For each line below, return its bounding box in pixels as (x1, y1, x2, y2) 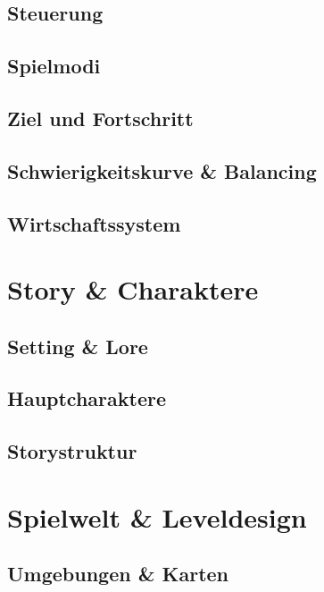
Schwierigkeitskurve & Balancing (7, 156, 317, 184)
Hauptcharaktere (7, 385, 166, 412)
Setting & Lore (7, 332, 148, 359)
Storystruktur (7, 437, 137, 465)
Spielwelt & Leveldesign (7, 498, 307, 535)
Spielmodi (7, 52, 101, 80)
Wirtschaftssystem (7, 209, 181, 237)
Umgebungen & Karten (7, 560, 229, 588)
